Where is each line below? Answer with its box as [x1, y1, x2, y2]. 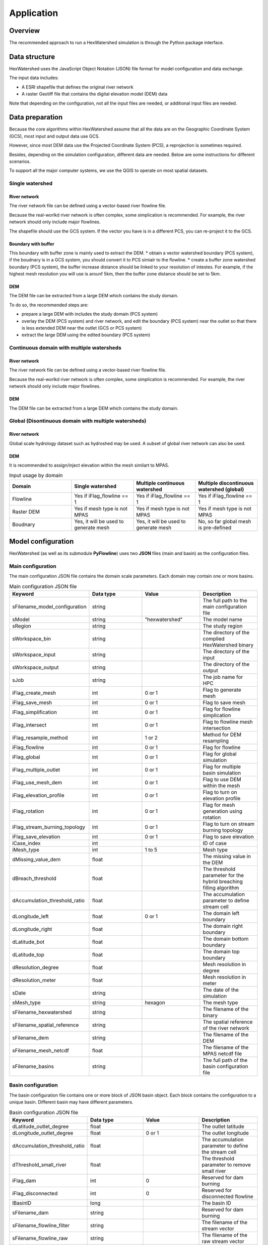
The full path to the [202, 597, 248, 604]
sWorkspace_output [12, 664, 59, 671]
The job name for [202, 674, 243, 681]
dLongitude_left [12, 913, 49, 920]
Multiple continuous [136, 480, 185, 487]
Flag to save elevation [202, 833, 254, 840]
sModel [12, 616, 30, 623]
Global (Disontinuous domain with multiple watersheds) [9, 417, 146, 424]
